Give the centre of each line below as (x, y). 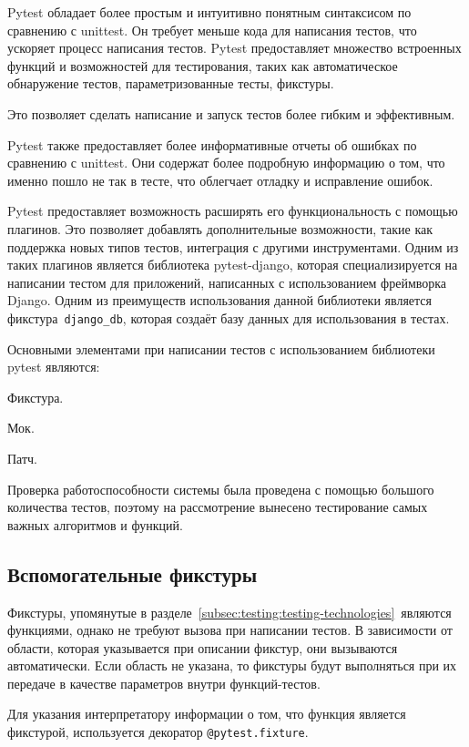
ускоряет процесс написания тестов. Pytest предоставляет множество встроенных (234, 48)
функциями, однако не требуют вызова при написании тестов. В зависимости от (230, 630)
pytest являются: (54, 367)
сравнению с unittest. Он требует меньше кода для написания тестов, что (212, 30)
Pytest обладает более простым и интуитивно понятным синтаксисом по (209, 12)
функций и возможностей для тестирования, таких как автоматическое (203, 65)
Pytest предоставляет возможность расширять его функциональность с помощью (233, 211)
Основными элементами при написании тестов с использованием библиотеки (221, 348)
